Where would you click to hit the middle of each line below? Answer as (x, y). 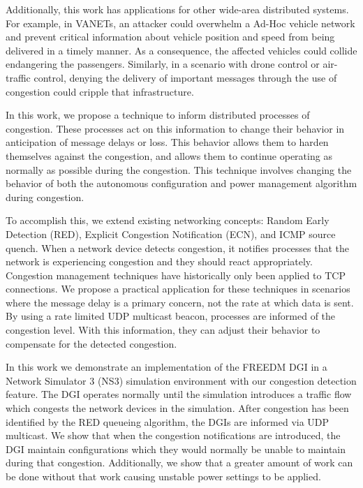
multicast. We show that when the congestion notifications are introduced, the (173, 435)
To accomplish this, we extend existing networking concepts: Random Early (168, 220)
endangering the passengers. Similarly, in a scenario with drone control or (163, 64)
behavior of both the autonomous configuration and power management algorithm (181, 183)
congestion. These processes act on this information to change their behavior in (175, 128)
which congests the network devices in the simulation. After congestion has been (177, 408)
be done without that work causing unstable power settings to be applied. (163, 476)
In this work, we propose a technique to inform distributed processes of (158, 115)
